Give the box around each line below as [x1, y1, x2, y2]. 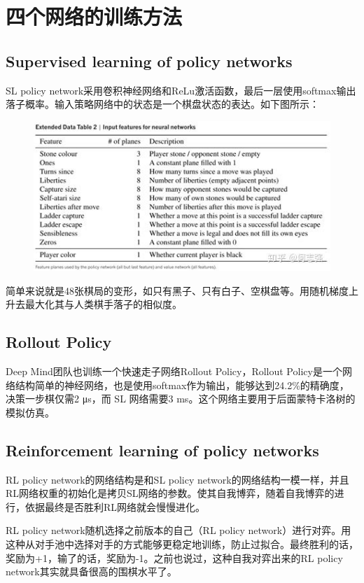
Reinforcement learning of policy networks [6, 439, 319, 461]
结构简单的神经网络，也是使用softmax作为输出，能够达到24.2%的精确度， [15, 377, 349, 392]
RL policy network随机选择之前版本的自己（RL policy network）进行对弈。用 [6, 523, 351, 538]
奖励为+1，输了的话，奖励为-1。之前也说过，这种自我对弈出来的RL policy [6, 550, 343, 565]
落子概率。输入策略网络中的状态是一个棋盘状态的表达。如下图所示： [6, 97, 319, 111]
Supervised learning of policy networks [6, 50, 293, 71]
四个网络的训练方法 [6, 2, 183, 31]
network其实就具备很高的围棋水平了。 [6, 564, 177, 579]
